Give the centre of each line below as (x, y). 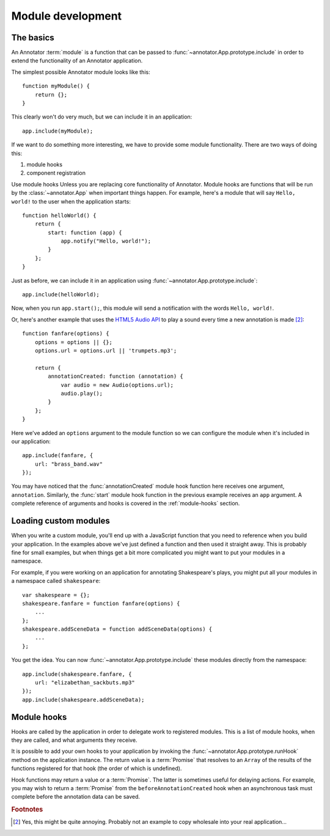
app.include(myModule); (58, 131)
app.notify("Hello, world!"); (106, 241)
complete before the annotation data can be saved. (76, 797)
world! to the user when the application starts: (71, 201)
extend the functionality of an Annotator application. (77, 61)
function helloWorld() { (59, 215)
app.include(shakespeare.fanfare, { (77, 674)
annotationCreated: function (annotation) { (116, 376)
